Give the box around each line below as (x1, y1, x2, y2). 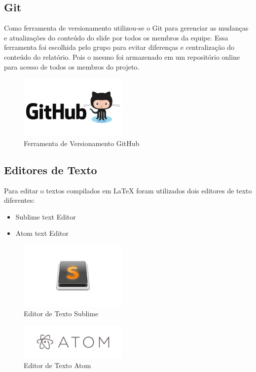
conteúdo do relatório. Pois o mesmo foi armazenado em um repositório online (4, 51, 240, 62)
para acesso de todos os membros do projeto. (4, 61, 140, 72)
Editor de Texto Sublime (24, 308, 99, 319)
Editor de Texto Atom (24, 360, 91, 371)
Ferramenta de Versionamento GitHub (24, 138, 140, 148)
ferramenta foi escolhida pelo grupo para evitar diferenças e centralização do (4, 42, 235, 52)
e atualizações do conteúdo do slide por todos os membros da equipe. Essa (4, 32, 228, 42)
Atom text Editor (15, 228, 69, 238)
